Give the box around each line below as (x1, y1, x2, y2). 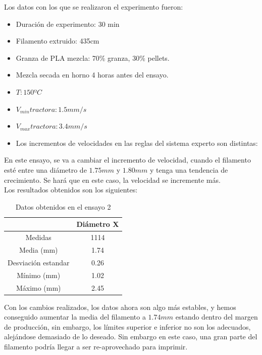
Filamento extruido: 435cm (16, 35, 99, 46)
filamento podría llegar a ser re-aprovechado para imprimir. (4, 341, 188, 351)
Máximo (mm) (16, 282, 61, 293)
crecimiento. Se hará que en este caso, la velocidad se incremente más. (4, 174, 221, 185)
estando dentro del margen (175, 311, 258, 322)
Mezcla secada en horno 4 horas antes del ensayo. (16, 69, 169, 80)
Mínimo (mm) (17, 269, 61, 280)
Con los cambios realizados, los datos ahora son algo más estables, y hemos (4, 301, 236, 312)
